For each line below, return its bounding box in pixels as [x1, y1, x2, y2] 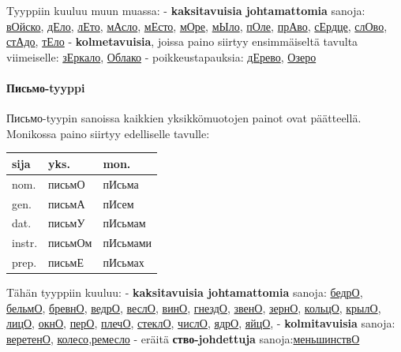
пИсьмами [103, 234, 152, 251]
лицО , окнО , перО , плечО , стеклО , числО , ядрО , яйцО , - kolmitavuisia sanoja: [6, 315, 395, 331]
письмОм [48, 234, 92, 251]
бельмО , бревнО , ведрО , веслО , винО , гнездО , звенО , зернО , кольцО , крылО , [6, 299, 381, 316]
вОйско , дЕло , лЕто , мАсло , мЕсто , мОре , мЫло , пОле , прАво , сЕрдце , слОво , [6, 17, 388, 34]
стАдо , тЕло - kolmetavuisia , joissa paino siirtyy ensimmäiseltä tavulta [6, 33, 358, 50]
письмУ [48, 215, 85, 231]
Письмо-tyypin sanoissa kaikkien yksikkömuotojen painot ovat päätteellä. [6, 110, 362, 126]
